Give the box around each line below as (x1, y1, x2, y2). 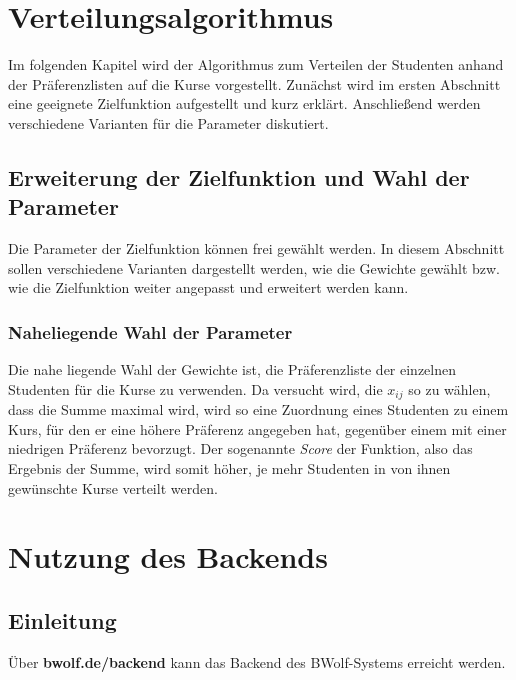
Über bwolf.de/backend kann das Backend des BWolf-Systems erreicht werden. (8, 651, 506, 672)
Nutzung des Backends (8, 536, 328, 577)
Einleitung (8, 604, 117, 635)
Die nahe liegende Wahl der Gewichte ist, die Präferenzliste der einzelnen (8, 359, 456, 380)
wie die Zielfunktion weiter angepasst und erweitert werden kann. (8, 277, 409, 298)
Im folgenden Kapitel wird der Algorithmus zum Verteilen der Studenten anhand (8, 54, 504, 75)
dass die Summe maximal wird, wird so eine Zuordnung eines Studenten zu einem (8, 399, 509, 420)
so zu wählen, (408, 378, 491, 399)
